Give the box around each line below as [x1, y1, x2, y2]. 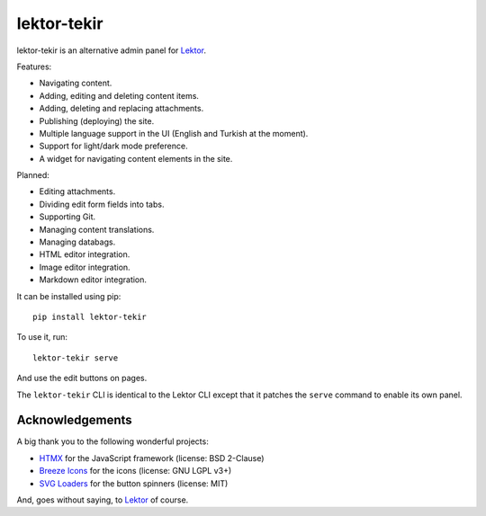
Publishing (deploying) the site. [39, 115, 155, 126]
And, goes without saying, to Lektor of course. [16, 494, 189, 505]
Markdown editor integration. [39, 274, 148, 285]
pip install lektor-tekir [32, 311, 148, 322]
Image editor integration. [39, 262, 130, 272]
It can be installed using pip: [16, 290, 121, 301]
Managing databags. [39, 236, 116, 247]
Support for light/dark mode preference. [39, 140, 188, 152]
